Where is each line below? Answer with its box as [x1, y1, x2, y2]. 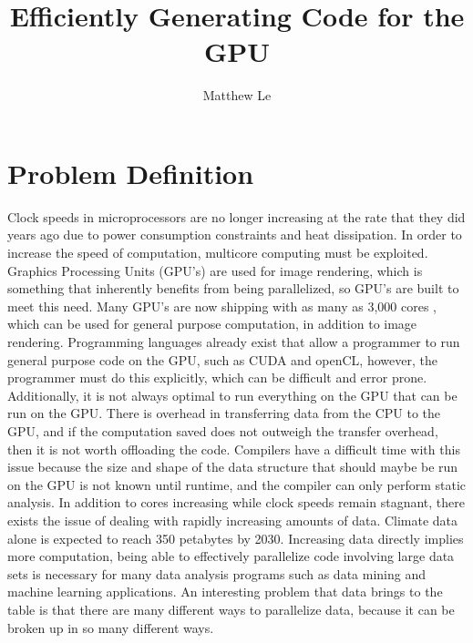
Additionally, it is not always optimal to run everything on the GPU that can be [7, 385, 458, 404]
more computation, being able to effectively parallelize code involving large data [7, 546, 455, 566]
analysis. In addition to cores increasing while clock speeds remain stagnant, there [7, 493, 465, 512]
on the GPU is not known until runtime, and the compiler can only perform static [7, 475, 467, 494]
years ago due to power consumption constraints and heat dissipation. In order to [7, 225, 462, 244]
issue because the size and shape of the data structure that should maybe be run [7, 457, 458, 476]
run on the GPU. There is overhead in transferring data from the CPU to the [7, 403, 440, 423]
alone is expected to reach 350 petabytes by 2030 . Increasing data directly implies [7, 528, 464, 547]
